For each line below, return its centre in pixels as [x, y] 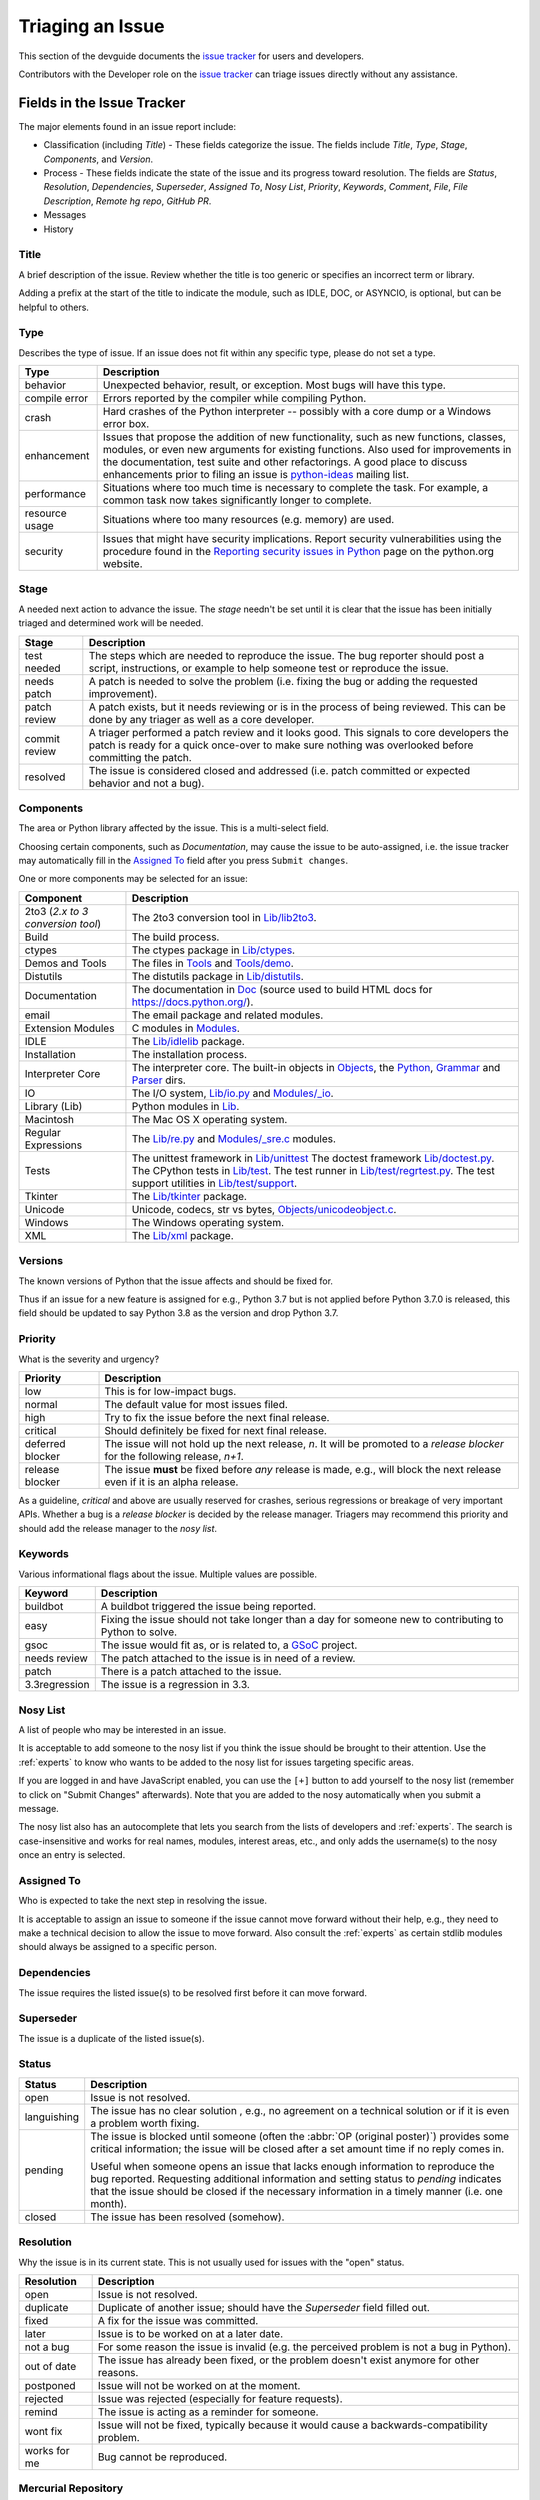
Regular [43, 1132]
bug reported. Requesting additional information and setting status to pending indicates [296, 2178]
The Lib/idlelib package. [188, 1041]
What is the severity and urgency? [89, 1359]
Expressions [53, 1145]
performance [55, 494]
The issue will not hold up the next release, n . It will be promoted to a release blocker [304, 1443]
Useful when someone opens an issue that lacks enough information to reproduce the [292, 2166]
